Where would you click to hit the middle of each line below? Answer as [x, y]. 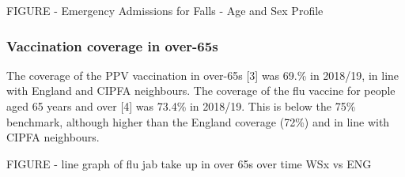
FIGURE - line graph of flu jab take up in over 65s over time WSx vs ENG [189, 163]
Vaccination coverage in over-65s [112, 45]
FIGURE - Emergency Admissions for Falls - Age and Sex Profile [165, 10]
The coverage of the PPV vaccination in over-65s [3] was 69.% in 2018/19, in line [203, 75]
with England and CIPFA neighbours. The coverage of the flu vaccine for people [201, 90]
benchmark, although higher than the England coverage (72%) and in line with [198, 121]
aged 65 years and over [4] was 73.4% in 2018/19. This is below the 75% [181, 106]
